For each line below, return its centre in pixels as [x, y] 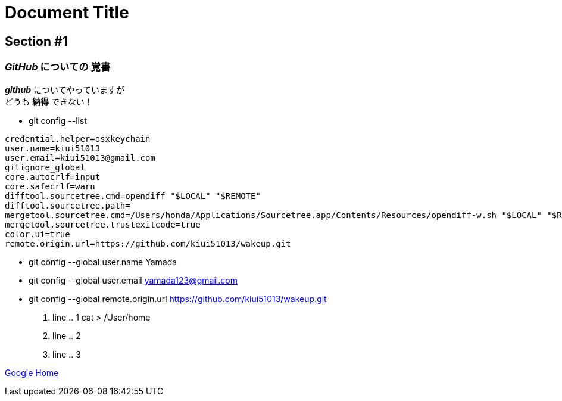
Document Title [67, 13]
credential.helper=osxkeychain [78, 139]
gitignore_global [45, 167]
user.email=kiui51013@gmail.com [80, 158]
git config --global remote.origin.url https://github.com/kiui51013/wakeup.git [178, 299]
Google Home [32, 372]
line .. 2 [67, 335]
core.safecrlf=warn [50, 186]
